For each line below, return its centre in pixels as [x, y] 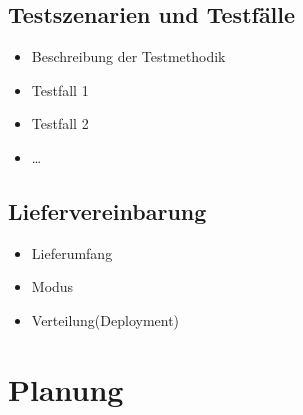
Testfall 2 [60, 123]
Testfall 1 [60, 89]
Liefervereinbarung [107, 210]
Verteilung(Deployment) [105, 319]
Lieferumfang [72, 252]
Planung [66, 388]
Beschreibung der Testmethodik [128, 56]
